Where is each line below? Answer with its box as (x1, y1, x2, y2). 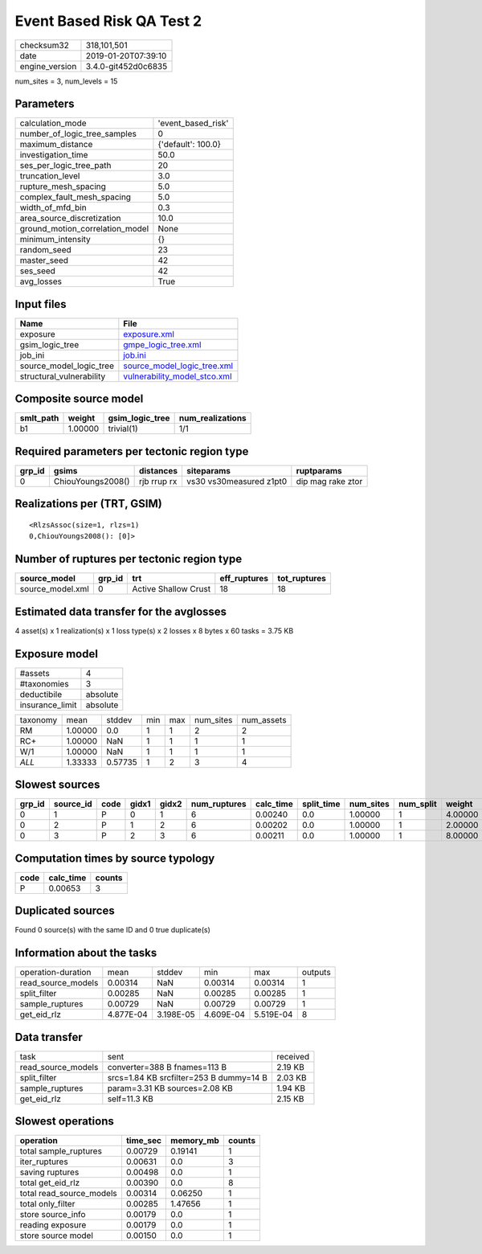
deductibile (19, 688, 63, 699)
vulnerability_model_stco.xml (123, 371, 232, 382)
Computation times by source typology (14, 851, 215, 865)
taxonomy (19, 714, 58, 725)
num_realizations (178, 412, 247, 424)
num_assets (241, 714, 287, 725)
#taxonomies (19, 678, 69, 689)
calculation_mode (19, 117, 88, 129)
